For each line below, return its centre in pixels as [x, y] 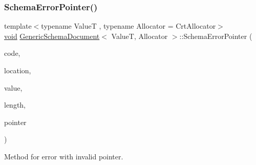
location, [18, 70]
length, [15, 105]
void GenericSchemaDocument [52, 36]
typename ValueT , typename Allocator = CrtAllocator [129, 26]
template [18, 26]
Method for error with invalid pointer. [64, 156]
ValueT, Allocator [140, 36]
